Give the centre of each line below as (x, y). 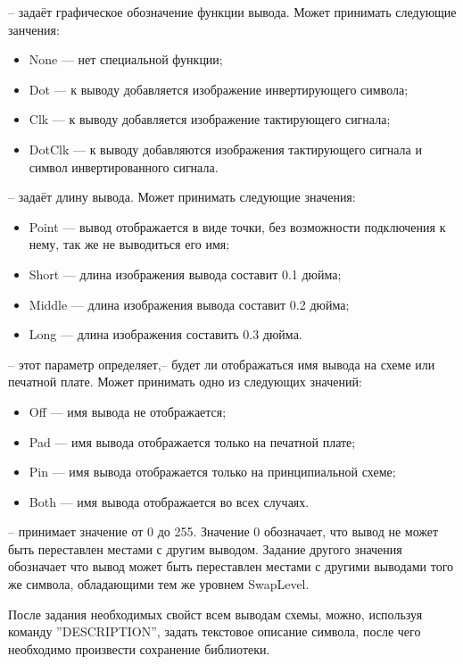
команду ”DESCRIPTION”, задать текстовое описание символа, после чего (215, 631)
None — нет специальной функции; (126, 59)
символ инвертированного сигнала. (124, 166)
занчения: (34, 29)
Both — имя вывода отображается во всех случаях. (169, 501)
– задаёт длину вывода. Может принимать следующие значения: (182, 197)
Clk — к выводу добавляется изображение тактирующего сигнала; (210, 119)
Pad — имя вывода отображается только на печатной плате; (192, 441)
